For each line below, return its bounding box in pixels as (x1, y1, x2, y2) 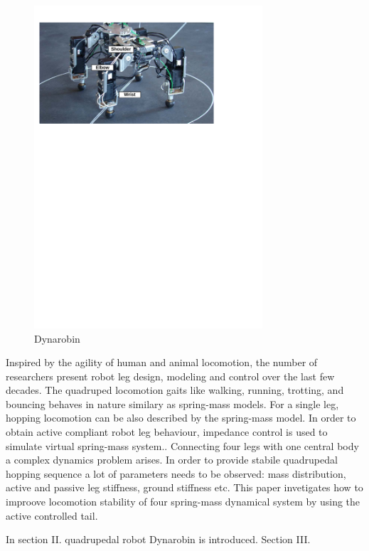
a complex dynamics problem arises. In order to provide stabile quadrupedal (6, 452, 338, 467)
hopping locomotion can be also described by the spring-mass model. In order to (6, 410, 356, 425)
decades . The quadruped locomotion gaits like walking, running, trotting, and (6, 383, 344, 397)
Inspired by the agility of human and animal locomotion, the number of (6, 355, 318, 370)
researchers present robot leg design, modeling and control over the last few (6, 368, 335, 383)
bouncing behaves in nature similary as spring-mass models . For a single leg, (6, 396, 339, 411)
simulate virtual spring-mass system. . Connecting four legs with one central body (6, 438, 359, 453)
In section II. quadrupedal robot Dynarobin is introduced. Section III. (6, 532, 311, 547)
